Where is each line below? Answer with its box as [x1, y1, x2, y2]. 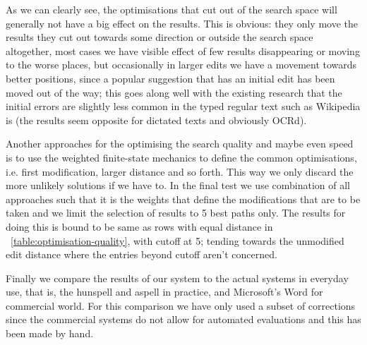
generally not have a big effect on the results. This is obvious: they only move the [6, 16, 358, 30]
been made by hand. [6, 326, 94, 341]
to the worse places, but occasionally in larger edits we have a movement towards [6, 57, 357, 72]
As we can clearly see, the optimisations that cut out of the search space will [6, 2, 337, 16]
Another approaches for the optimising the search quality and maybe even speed [6, 136, 354, 151]
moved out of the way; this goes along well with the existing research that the [6, 85, 342, 99]
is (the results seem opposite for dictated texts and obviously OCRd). [6, 112, 307, 127]
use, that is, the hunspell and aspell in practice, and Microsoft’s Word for [6, 284, 323, 299]
